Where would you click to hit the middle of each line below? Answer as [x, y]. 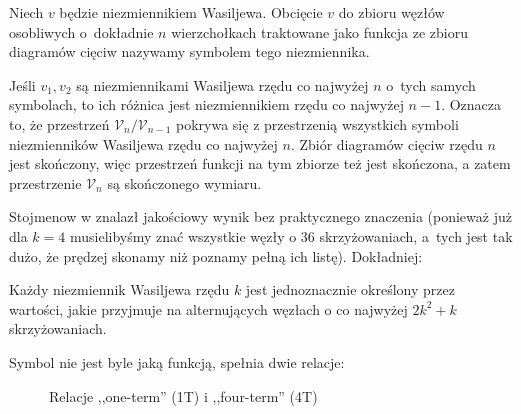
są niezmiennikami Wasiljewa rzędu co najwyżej [222, 84]
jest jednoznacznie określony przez [350, 289]
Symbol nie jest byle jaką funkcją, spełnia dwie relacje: [177, 361]
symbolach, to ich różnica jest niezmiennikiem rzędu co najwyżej [206, 104]
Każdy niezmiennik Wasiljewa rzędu [119, 289]
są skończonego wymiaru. [184, 182]
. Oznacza [471, 104]
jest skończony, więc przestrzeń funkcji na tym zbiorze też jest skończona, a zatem [260, 163]
